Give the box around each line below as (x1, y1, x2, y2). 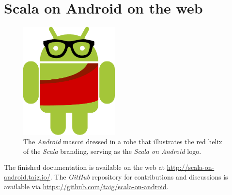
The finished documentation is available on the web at (4, 162, 165, 172)
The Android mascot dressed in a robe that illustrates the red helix (23, 136, 222, 147)
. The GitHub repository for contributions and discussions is (50, 172, 228, 182)
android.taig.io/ (4, 172, 50, 182)
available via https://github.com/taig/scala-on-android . (4, 181, 169, 191)
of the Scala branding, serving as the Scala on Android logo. (23, 146, 201, 156)
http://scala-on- (167, 162, 215, 172)
